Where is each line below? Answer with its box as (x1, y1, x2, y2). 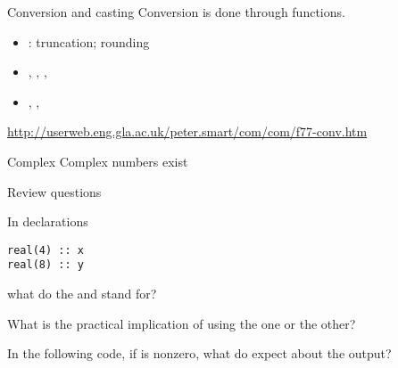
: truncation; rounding (28, 32, 150, 51)
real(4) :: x (7, 243, 84, 257)
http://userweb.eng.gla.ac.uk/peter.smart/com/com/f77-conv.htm (7, 122, 368, 141)
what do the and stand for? (7, 284, 157, 303)
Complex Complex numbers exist (7, 151, 188, 170)
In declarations (7, 212, 88, 231)
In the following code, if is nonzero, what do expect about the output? (7, 344, 392, 363)
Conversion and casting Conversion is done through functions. (7, 3, 345, 20)
